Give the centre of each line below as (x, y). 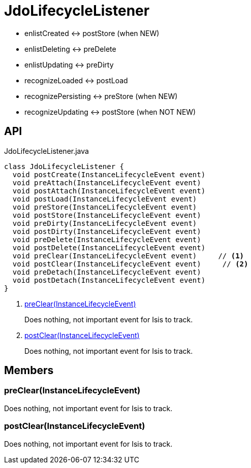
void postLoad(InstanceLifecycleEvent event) (105, 199)
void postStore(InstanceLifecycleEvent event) (107, 215)
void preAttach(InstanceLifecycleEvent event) (107, 182)
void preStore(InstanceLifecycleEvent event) (105, 207)
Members (29, 371)
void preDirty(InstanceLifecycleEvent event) (105, 223)
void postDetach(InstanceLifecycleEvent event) (109, 280)
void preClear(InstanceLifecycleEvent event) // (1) (128, 256)
